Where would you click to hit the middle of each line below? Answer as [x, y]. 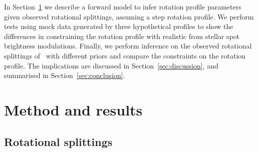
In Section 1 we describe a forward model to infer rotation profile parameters [123, 6]
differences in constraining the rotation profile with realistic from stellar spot [122, 36]
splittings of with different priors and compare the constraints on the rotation [125, 55]
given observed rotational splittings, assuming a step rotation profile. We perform [129, 16]
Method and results [73, 109]
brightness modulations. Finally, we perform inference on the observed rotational [128, 46]
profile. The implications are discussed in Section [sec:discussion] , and [111, 65]
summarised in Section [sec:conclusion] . [65, 75]
